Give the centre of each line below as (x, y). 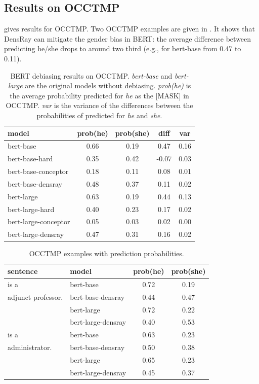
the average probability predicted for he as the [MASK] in (99, 95)
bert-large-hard (31, 209)
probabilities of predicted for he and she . (99, 115)
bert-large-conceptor (39, 221)
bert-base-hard (30, 159)
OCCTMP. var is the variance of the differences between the (99, 105)
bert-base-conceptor (38, 171)
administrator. (30, 347)
